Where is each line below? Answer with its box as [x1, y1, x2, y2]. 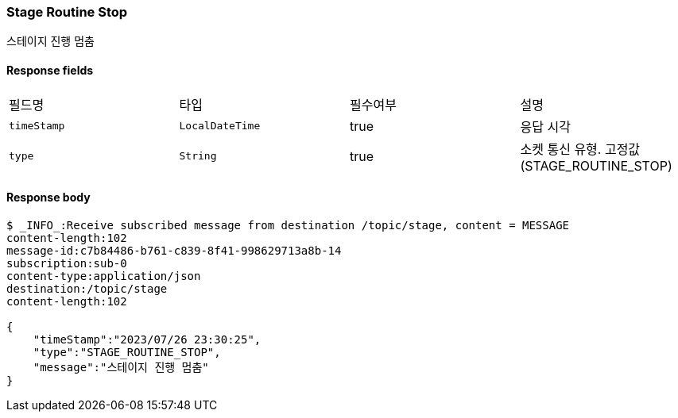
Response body [6, 190, 91, 205]
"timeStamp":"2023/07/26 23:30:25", [33, 332, 262, 346]
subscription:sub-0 [6, 256, 127, 270]
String [179, 150, 217, 163]
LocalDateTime [179, 120, 261, 132]
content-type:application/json [6, 269, 201, 282]
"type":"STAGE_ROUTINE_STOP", [33, 345, 221, 359]
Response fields [6, 63, 94, 77]
